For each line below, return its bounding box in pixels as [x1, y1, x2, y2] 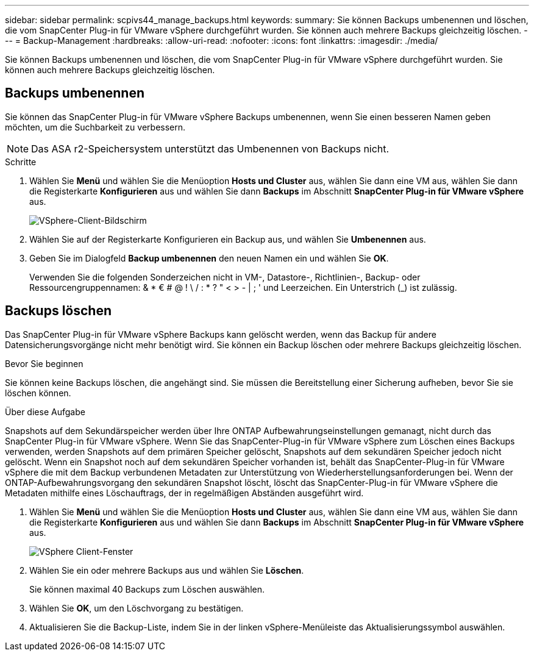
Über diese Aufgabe [5, 406, 85, 417]
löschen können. [5, 387, 71, 398]
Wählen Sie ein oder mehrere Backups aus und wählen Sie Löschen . [29, 565, 304, 576]
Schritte [5, 156, 37, 167]
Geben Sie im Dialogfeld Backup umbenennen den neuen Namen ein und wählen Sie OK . [29, 252, 389, 263]
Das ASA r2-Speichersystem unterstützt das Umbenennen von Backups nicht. [31, 142, 390, 155]
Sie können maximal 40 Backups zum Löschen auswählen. [29, 583, 265, 594]
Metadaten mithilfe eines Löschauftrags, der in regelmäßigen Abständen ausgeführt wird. [5, 487, 364, 498]
